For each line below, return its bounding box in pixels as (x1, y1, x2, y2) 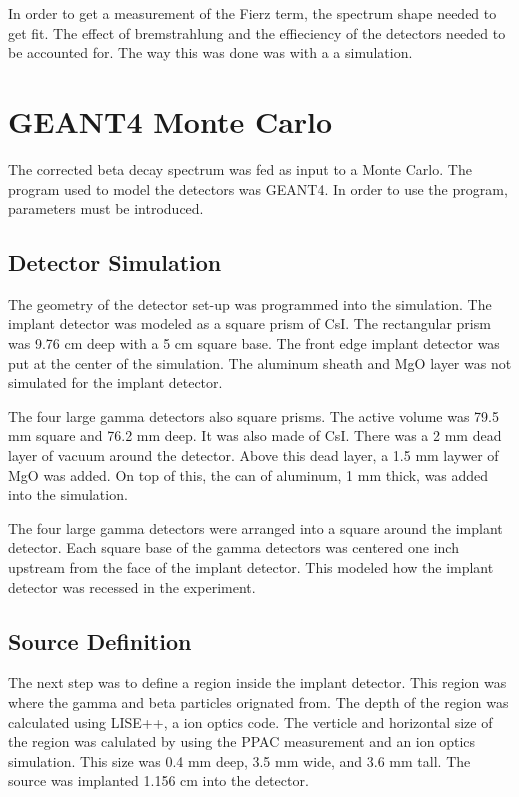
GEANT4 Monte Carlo (8, 100, 333, 141)
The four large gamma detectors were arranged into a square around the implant (8, 517, 503, 538)
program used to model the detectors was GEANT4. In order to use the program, (8, 178, 508, 199)
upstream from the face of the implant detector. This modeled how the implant (8, 557, 494, 578)
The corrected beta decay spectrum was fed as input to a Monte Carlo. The (8, 158, 472, 179)
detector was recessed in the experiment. (8, 576, 256, 597)
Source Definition (8, 625, 192, 656)
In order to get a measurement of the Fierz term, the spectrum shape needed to (8, 3, 497, 23)
